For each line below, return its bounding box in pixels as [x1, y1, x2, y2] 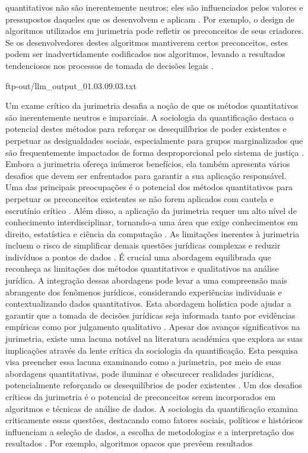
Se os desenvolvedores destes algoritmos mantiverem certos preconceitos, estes [5, 36, 288, 48]
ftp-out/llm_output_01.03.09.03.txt [5, 79, 136, 92]
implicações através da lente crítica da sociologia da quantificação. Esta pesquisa [5, 344, 299, 356]
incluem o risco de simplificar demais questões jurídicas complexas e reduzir [5, 239, 281, 251]
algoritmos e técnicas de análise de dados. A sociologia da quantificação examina [5, 402, 299, 414]
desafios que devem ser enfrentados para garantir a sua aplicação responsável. [5, 169, 287, 181]
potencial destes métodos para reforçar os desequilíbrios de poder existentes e [5, 122, 287, 135]
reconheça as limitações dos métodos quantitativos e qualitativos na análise [5, 262, 279, 275]
